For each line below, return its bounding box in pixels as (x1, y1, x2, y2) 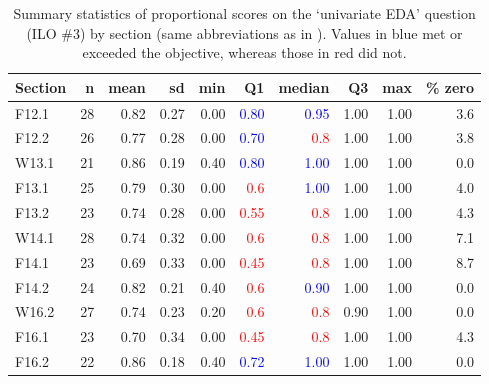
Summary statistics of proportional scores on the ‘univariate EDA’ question (13, 3, 476, 23)
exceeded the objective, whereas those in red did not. (82, 42, 407, 63)
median (278, 76, 330, 97)
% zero (426, 76, 475, 97)
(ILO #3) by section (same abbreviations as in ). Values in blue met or (26, 22, 463, 43)
